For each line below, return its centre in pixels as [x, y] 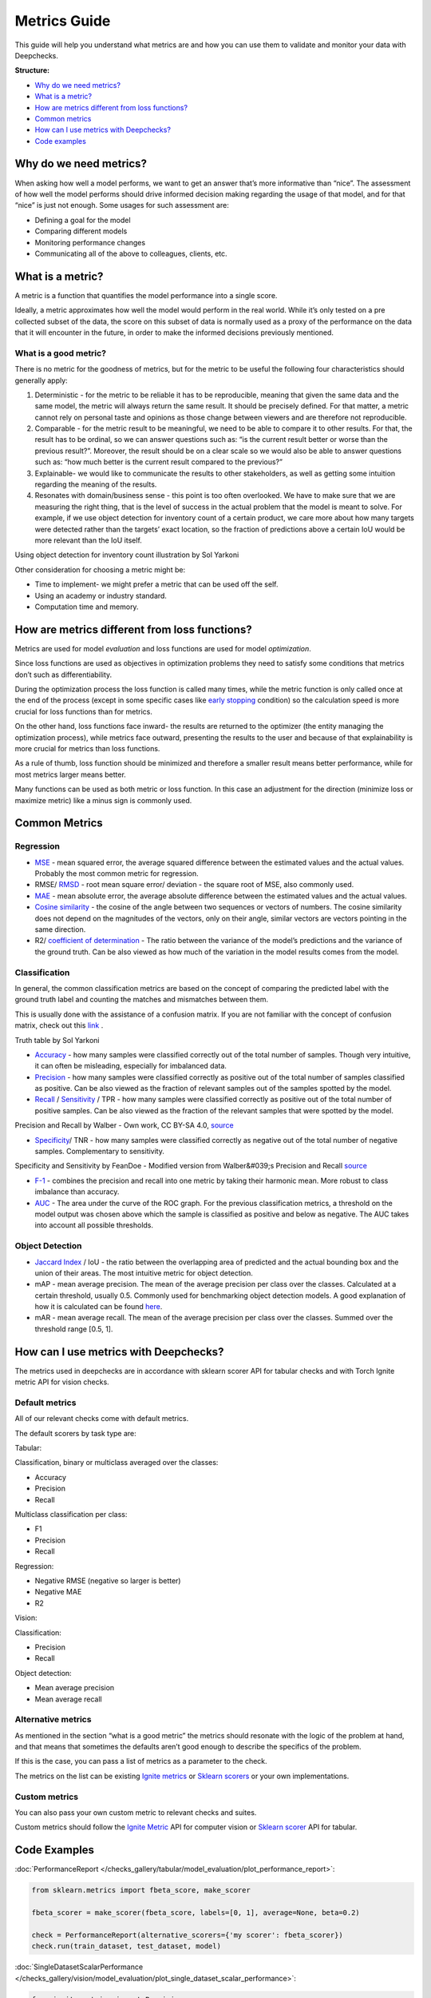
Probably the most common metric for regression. [117, 874]
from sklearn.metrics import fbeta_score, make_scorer [141, 1891]
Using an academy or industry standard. [101, 595]
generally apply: [41, 380]
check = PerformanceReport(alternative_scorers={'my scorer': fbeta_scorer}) [187, 1935]
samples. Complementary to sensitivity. [100, 1152]
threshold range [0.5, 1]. [74, 1329]
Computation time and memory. [87, 607]
